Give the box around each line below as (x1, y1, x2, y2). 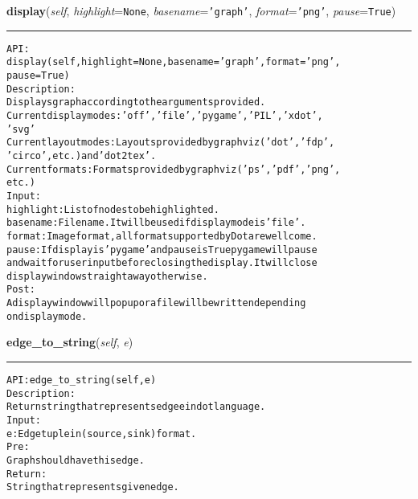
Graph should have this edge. (6, 454, 145, 466)
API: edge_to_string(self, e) (6, 374, 157, 387)
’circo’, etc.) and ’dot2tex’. (6, 149, 157, 162)
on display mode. (6, 310, 88, 322)
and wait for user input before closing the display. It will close (6, 257, 318, 269)
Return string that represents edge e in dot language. (6, 401, 266, 413)
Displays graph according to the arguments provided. (6, 96, 266, 108)
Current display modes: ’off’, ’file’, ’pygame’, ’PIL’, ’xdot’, (6, 109, 323, 121)
